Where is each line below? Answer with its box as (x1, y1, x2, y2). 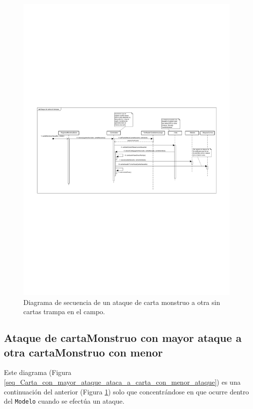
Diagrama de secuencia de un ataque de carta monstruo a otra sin (23, 297, 220, 307)
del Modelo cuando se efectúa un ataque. (4, 396, 125, 406)
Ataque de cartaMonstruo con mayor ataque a (4, 330, 242, 345)
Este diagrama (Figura (4, 367, 72, 377)
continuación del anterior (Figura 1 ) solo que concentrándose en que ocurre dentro (4, 386, 249, 396)
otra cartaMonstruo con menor (4, 344, 163, 359)
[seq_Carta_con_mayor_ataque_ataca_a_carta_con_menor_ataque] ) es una (4, 377, 241, 387)
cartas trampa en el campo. (23, 306, 105, 317)
